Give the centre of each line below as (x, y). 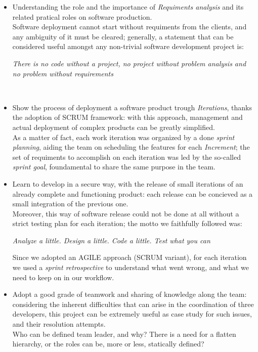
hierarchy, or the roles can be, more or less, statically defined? (108, 344)
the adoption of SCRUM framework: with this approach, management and (127, 117)
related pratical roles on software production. (82, 16)
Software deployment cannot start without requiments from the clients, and (130, 27)
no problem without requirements (63, 73)
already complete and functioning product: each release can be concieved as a (133, 193)
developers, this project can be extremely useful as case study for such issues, (132, 314)
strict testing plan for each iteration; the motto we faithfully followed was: (127, 223)
